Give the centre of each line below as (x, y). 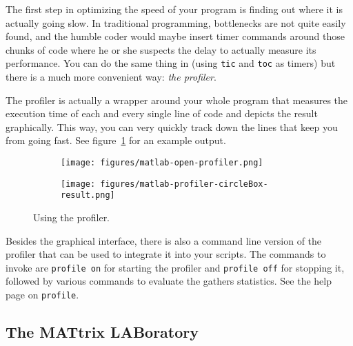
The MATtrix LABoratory (102, 332)
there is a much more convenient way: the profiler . (111, 77)
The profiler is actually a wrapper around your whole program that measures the (177, 100)
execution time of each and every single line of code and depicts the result (162, 113)
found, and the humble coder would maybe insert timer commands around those (175, 36)
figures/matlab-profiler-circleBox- (184, 184)
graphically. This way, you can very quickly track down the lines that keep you (172, 126)
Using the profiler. (72, 217)
